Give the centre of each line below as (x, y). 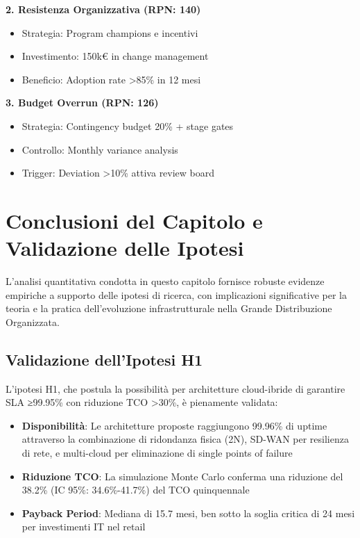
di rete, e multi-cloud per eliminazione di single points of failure (157, 453)
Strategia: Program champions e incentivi (110, 32)
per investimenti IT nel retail (84, 527)
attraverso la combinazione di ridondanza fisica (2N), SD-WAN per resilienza (185, 439)
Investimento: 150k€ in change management (115, 56)
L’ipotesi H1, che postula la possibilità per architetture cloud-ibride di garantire (175, 388)
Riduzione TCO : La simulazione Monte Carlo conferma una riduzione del (182, 476)
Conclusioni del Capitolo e (134, 220)
